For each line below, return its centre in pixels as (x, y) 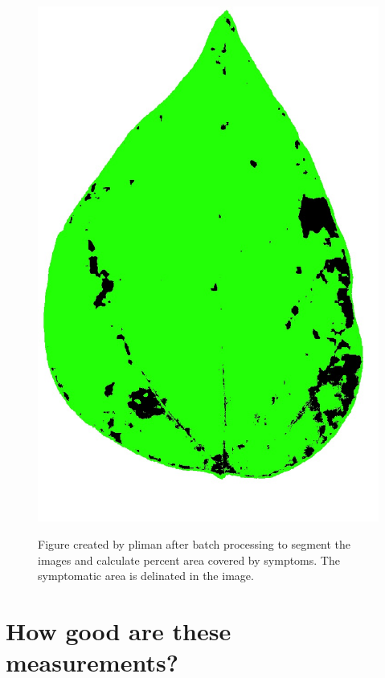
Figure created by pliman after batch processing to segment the (195, 543)
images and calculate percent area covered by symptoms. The (189, 560)
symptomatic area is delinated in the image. (146, 576)
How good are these (119, 630)
